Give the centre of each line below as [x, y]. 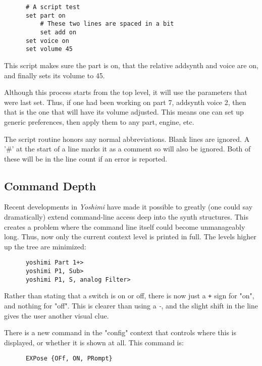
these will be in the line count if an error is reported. [86, 158]
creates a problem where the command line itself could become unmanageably [125, 226]
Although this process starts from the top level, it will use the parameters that [126, 92]
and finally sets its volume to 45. [55, 75]
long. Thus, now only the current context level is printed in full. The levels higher [130, 237]
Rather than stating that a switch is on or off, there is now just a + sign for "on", [129, 296]
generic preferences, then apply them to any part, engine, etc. [99, 121]
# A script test [53, 7]
